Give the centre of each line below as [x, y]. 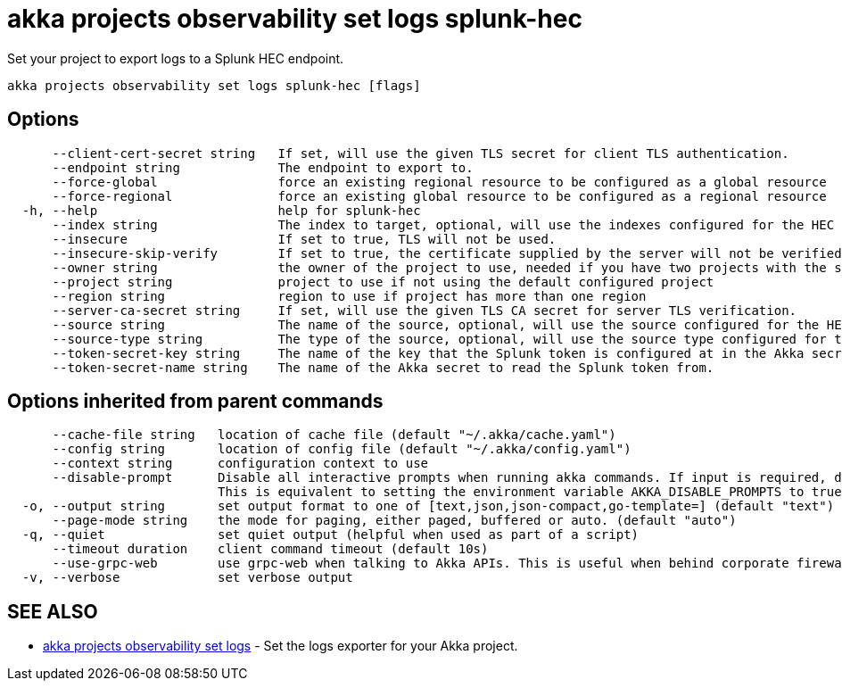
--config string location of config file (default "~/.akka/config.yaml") [342, 449]
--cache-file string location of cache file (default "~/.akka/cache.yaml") [334, 435]
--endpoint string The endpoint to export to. [263, 167]
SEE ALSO [53, 611]
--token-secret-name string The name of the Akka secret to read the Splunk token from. [383, 367]
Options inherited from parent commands [195, 402]
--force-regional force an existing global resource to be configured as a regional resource [439, 196]
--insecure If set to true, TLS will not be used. [304, 239]
